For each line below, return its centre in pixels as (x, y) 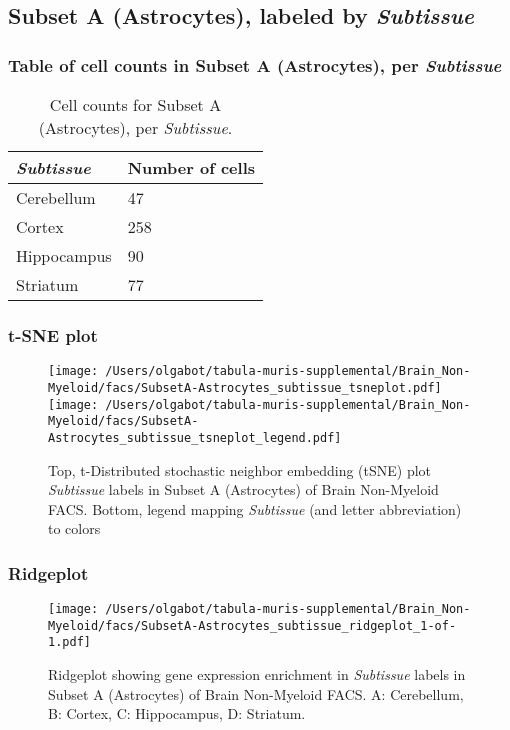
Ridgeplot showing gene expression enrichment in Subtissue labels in (257, 674)
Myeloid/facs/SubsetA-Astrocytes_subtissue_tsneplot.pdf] (245, 387)
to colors (74, 528)
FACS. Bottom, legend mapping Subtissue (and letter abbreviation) (255, 508)
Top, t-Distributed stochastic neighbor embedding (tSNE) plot (240, 469)
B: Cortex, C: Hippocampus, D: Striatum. (177, 713)
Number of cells (191, 167)
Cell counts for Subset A (135, 104)
